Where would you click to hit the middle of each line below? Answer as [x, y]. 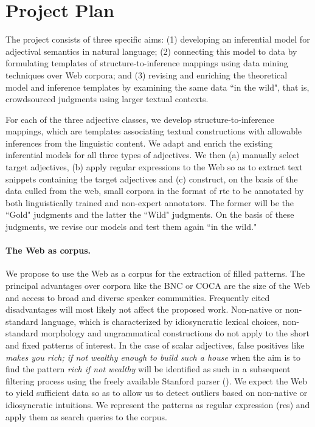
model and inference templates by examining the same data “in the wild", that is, [157, 87]
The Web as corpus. [48, 250]
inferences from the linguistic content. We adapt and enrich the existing [139, 143]
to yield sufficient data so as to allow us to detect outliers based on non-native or [157, 393]
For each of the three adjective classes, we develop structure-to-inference [140, 119]
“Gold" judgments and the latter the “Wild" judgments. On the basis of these [150, 214]
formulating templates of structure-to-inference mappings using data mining [147, 63]
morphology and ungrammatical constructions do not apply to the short [175, 333]
